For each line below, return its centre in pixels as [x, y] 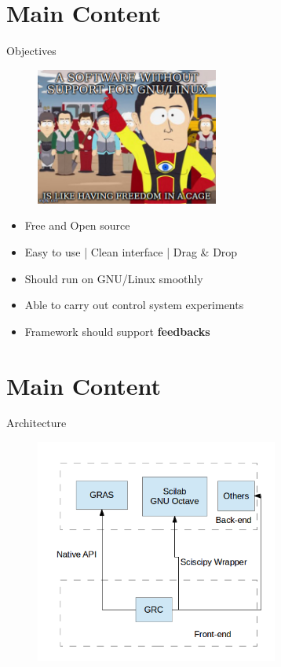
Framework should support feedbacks [117, 331]
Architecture [36, 423]
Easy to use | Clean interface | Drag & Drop [131, 251]
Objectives [31, 51]
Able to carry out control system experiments [134, 305]
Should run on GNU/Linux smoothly [114, 278]
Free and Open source [77, 225]
